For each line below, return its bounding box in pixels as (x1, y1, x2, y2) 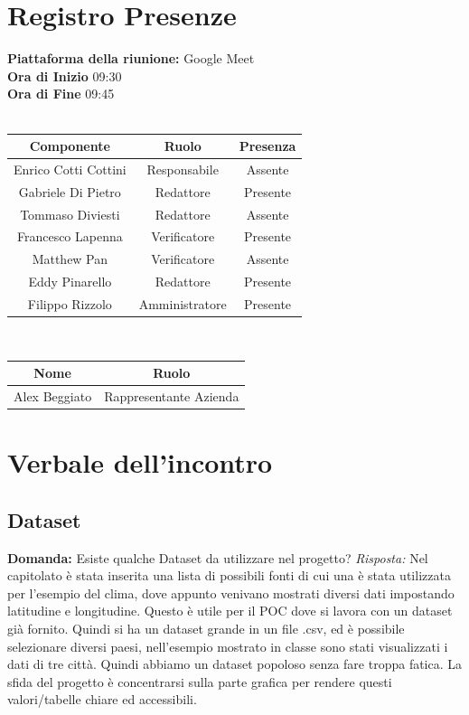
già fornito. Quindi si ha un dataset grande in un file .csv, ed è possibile (7, 618, 405, 637)
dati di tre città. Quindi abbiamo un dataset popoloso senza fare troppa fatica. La (7, 654, 463, 673)
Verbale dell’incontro (7, 444, 273, 481)
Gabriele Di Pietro (18, 182, 121, 201)
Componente (29, 136, 110, 155)
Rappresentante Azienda (104, 386, 239, 405)
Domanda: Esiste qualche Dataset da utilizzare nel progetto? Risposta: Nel (7, 548, 428, 567)
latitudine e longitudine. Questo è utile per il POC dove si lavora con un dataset (7, 601, 453, 620)
